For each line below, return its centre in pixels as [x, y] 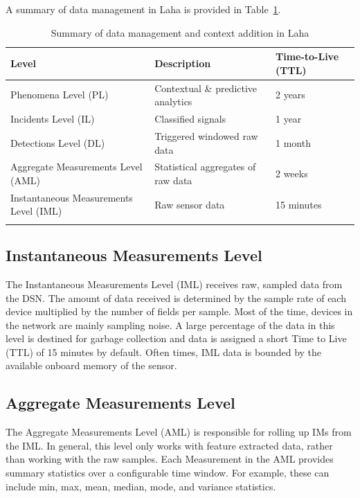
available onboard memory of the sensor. [91, 365]
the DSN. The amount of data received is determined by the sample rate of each [176, 297]
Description [183, 63]
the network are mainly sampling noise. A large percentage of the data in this [170, 324]
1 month [293, 142]
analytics [173, 101]
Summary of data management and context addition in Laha [180, 32]
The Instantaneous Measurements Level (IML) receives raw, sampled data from [174, 284]
